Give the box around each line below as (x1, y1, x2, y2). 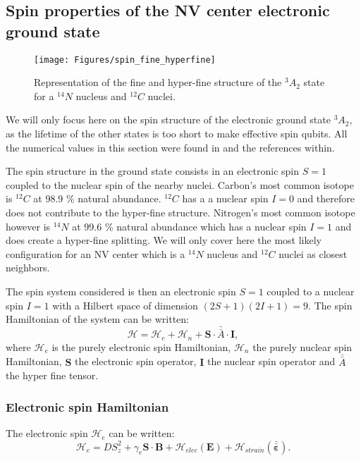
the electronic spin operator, (75, 354, 197, 369)
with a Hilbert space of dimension (52, 297, 198, 312)
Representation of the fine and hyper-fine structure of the (34, 75, 282, 90)
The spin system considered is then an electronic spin (6, 283, 236, 298)
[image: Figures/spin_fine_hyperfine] (34, 54, 216, 65)
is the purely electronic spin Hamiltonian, (51, 339, 231, 354)
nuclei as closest (279, 246, 348, 261)
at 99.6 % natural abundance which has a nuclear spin (72, 219, 307, 233)
